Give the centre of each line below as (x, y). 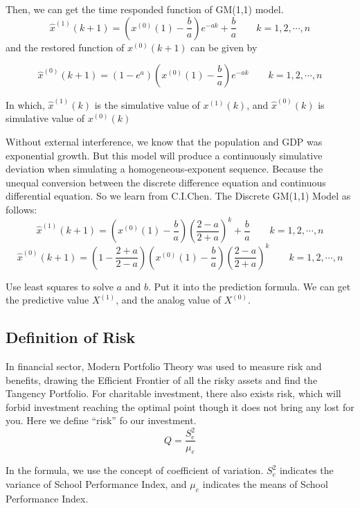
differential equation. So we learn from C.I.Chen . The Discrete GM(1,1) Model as (178, 196)
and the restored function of (65, 47)
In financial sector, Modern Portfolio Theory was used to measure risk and (164, 366)
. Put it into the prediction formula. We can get (249, 286)
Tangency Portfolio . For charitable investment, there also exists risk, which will (173, 393)
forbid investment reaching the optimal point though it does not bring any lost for (180, 406)
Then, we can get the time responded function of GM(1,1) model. (145, 9)
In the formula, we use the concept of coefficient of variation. (135, 470)
